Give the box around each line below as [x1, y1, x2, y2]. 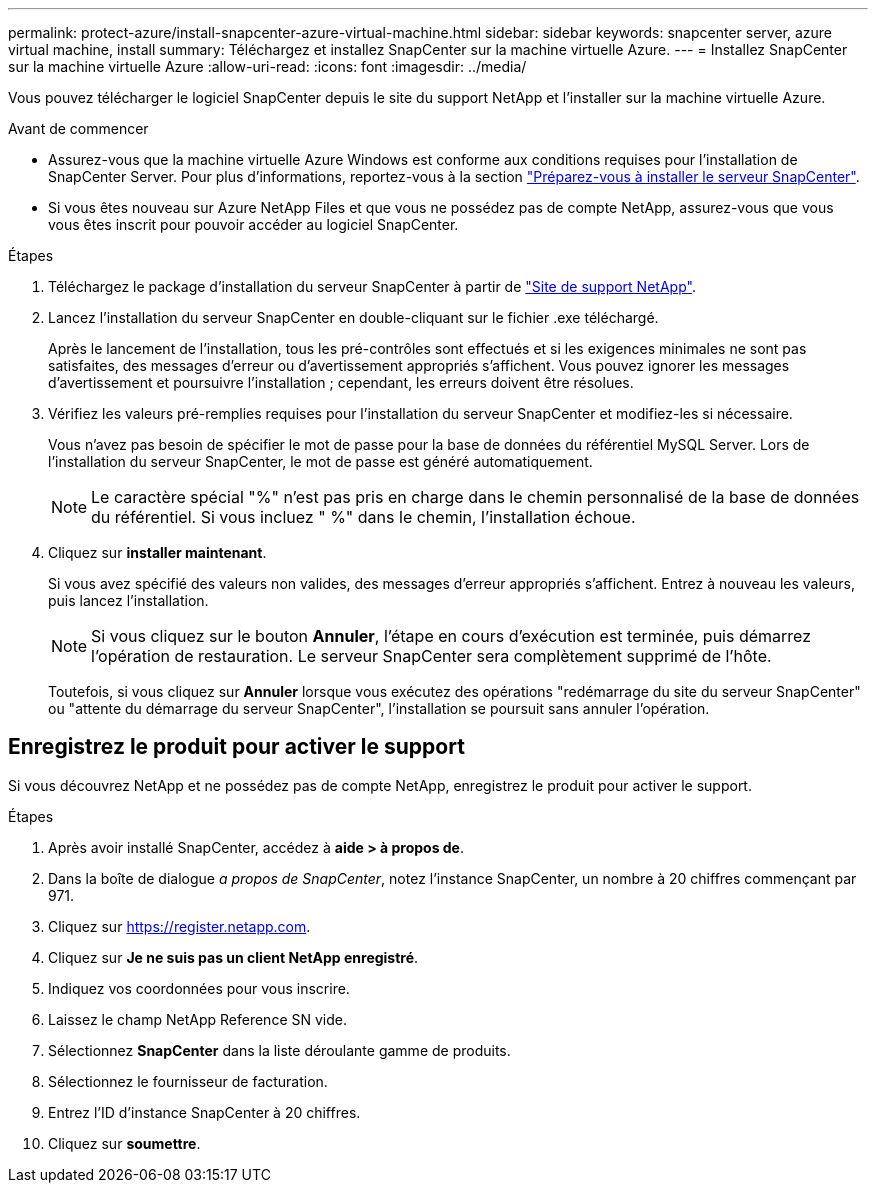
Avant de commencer [8, 120, 149, 137]
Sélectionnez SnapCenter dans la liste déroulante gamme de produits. [48, 1041, 511, 1059]
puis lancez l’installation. [48, 592, 209, 609]
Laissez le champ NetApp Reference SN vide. [48, 1010, 347, 1028]
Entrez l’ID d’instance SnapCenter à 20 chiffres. [48, 1103, 361, 1121]
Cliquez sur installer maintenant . [48, 544, 267, 561]
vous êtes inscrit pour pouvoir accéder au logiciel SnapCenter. [48, 216, 459, 233]
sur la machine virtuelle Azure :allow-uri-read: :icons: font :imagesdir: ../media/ [8, 58, 527, 75]
